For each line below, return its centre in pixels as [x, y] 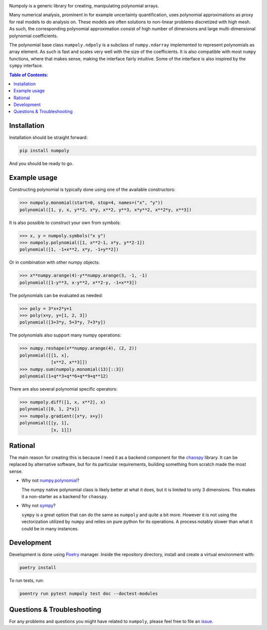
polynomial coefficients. [34, 36]
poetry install [38, 568]
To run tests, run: [26, 580]
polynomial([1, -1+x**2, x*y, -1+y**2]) [69, 250]
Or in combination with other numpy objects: [54, 262]
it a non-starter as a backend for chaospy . [65, 496]
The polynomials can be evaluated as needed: [56, 295]
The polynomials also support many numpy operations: [65, 335]
